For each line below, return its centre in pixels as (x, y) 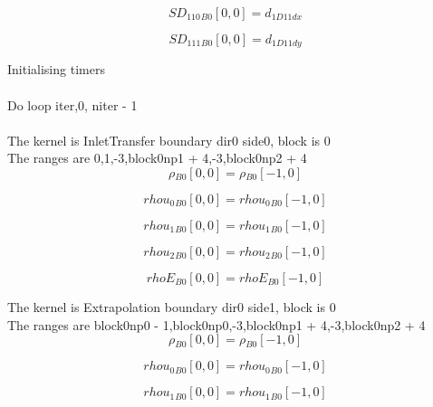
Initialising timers (56, 69)
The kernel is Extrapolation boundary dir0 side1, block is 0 (172, 307)
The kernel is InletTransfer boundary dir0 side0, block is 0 (169, 140)
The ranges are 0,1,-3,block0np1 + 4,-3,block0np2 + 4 (157, 158)
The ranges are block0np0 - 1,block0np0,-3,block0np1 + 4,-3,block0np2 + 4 (216, 324)
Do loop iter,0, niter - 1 (72, 104)
